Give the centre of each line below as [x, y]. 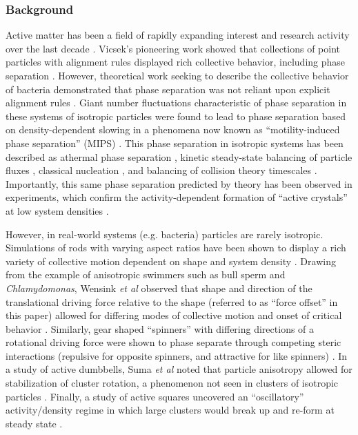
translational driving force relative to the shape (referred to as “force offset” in [172, 301]
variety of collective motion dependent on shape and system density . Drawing [171, 261]
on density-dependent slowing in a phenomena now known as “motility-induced [173, 129]
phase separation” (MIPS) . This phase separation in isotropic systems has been [175, 143]
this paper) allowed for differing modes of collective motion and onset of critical [174, 315]
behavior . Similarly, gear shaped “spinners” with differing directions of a [160, 328]
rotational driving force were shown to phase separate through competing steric [173, 342]
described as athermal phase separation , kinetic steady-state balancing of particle [179, 156]
